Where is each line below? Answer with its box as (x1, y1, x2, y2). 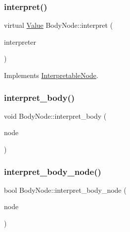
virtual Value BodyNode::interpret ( (4, 20, 113, 30)
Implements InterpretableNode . (4, 70, 98, 80)
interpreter (4, 36, 37, 47)
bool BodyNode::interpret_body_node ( (4, 184, 127, 195)
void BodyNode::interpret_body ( (4, 110, 107, 121)
